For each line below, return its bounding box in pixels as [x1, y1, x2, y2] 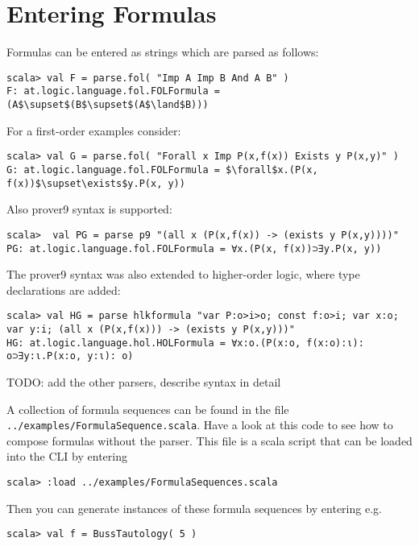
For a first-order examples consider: [6, 122, 181, 139]
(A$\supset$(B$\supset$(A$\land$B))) [6, 99, 209, 111]
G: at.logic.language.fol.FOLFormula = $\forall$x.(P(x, [6, 163, 318, 176]
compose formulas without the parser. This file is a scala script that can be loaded [6, 432, 413, 449]
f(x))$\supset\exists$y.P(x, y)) [6, 177, 185, 189]
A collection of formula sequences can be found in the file [6, 400, 289, 417]
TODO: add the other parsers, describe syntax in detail [6, 373, 281, 390]
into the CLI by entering [6, 448, 127, 465]
